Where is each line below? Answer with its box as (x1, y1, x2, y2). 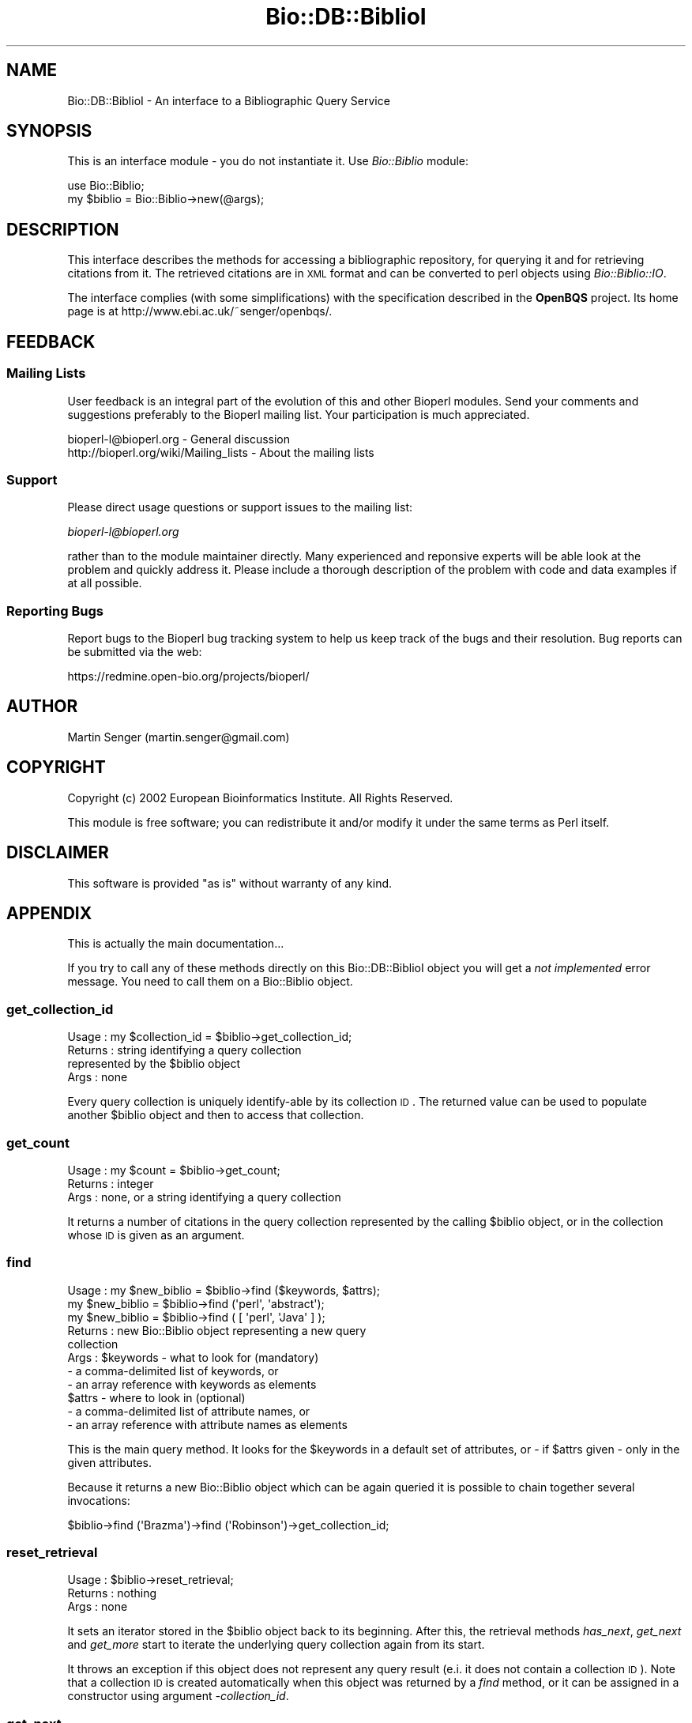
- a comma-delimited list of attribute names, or (67, 1404, 310, 1418)
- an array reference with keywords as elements (67, 1377, 317, 1391)
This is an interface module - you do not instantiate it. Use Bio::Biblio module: (67, 154, 469, 168)
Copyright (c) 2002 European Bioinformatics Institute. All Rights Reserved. (67, 790, 453, 805)
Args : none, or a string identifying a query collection (67, 1190, 341, 1204)
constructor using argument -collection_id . (67, 1689, 289, 1703)
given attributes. (67, 1455, 152, 1469)
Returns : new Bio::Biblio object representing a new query (67, 1323, 367, 1337)
